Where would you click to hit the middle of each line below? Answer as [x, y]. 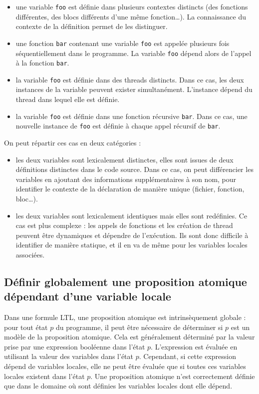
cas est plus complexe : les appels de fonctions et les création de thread [124, 225]
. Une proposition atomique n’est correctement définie [173, 376]
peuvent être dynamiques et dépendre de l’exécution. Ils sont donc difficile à [132, 235]
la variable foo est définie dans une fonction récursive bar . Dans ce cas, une [131, 116]
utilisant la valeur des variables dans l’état [69, 356]
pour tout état [26, 327]
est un [240, 327]
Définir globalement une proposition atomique [126, 281]
